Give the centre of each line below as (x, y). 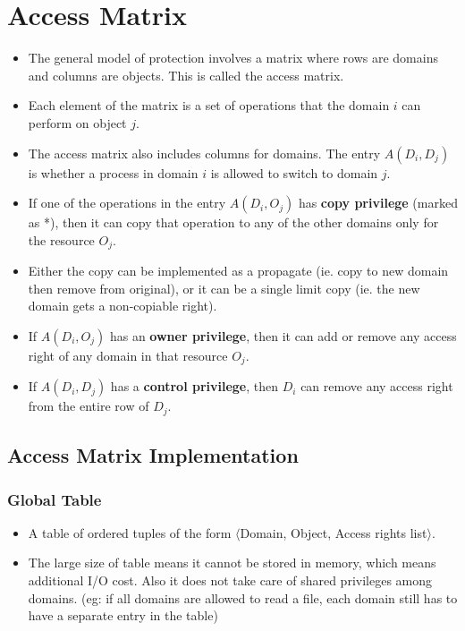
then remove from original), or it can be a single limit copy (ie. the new (224, 288)
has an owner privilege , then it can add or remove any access (283, 335)
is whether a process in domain (113, 172)
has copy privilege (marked (378, 203)
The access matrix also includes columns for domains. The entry (204, 153)
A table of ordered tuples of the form (130, 532)
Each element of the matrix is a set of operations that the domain (209, 105)
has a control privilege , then (194, 386)
